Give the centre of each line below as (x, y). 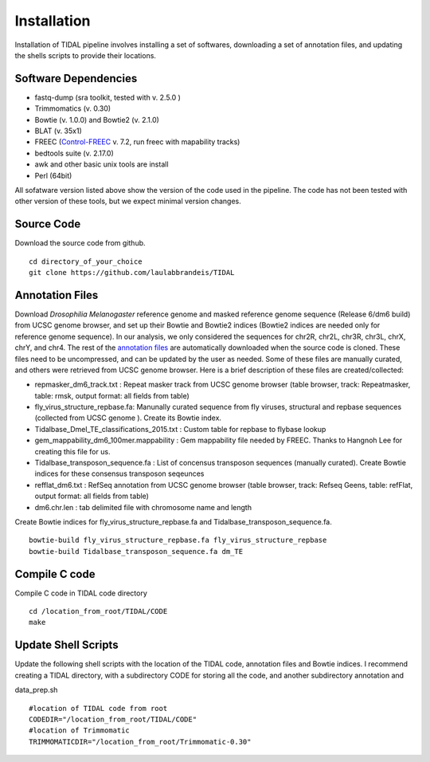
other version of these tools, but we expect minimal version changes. (128, 201)
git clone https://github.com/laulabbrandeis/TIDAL (132, 273)
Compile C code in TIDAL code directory (81, 593)
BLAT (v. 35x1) (59, 131)
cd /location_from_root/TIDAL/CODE (98, 611)
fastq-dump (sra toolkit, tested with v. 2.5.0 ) (107, 97)
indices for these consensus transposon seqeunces (119, 473)
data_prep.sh (36, 690)
